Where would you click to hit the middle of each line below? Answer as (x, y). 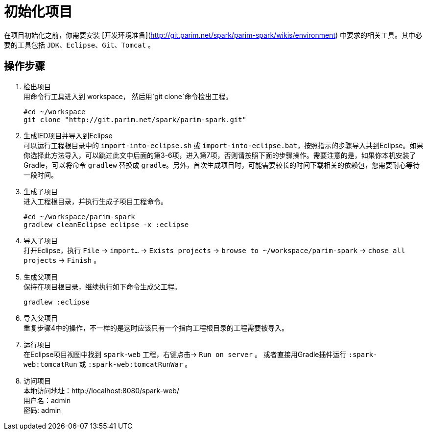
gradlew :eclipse (57, 302)
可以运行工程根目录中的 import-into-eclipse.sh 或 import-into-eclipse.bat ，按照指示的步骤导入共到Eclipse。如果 (224, 145)
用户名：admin (47, 400)
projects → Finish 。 (62, 260)
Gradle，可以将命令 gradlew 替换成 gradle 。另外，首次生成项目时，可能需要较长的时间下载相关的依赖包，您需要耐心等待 (222, 165)
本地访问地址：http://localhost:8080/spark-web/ (101, 390)
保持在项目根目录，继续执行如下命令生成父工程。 (102, 286)
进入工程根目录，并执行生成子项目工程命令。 (95, 201)
